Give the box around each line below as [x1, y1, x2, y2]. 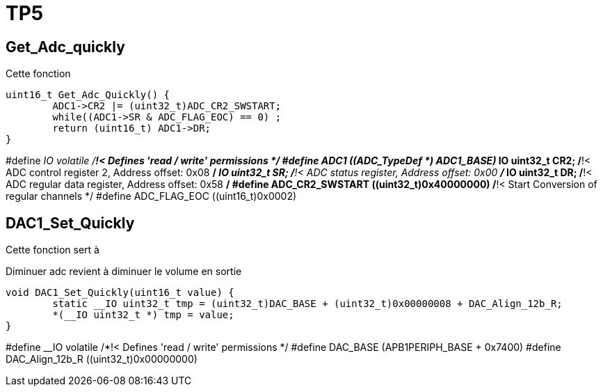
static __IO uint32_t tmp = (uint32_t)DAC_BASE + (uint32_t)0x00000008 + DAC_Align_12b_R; [52, 298, 563, 310]
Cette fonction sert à [6, 244, 99, 256]
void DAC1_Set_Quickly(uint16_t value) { [6, 287, 234, 299]
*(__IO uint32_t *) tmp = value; [52, 309, 234, 321]
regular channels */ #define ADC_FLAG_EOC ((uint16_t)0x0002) [6, 190, 297, 203]
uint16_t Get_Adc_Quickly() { [6, 89, 170, 101]
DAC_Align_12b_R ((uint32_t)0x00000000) [6, 353, 198, 366]
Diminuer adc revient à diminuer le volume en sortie [6, 265, 242, 278]
